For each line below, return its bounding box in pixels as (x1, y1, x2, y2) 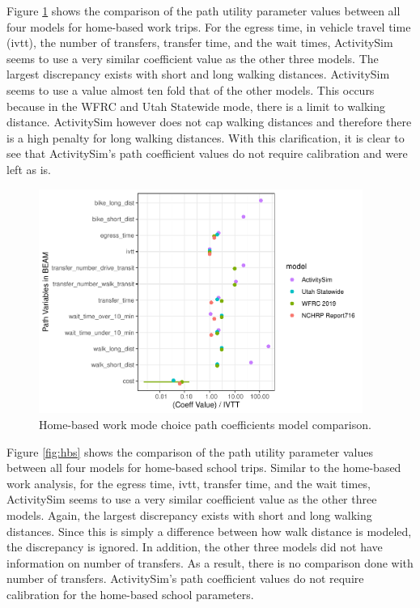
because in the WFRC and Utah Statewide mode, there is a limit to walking (6, 97, 386, 114)
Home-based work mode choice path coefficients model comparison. (39, 416, 371, 433)
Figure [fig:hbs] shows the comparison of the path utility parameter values (6, 443, 374, 460)
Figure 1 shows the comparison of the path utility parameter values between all (6, 2, 401, 19)
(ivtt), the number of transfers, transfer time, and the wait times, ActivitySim (6, 34, 393, 51)
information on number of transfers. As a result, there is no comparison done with (6, 554, 414, 571)
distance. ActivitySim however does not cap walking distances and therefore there (6, 113, 412, 130)
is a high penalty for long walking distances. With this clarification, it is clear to (6, 129, 405, 146)
